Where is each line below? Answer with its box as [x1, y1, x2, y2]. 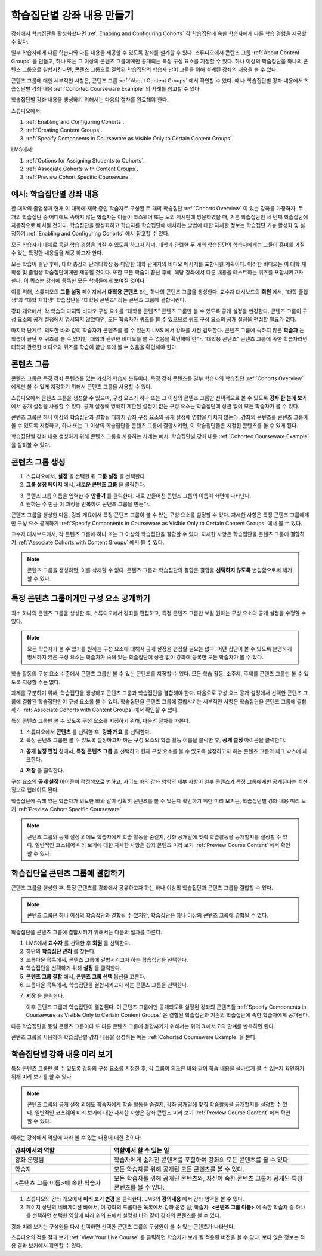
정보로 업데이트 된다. [11, 786, 59, 793]
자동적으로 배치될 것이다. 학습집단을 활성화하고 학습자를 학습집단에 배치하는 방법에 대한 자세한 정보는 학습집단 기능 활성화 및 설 [11, 222, 305, 229]
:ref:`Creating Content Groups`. [26, 126, 103, 134]
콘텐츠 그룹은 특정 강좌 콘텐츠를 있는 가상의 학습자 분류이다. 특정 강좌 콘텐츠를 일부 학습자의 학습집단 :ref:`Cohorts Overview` [11, 375, 304, 382]
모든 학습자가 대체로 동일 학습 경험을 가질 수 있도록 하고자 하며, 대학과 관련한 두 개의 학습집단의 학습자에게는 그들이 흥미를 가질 [11, 241, 305, 248]
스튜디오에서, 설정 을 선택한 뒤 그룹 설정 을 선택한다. [26, 472, 147, 479]
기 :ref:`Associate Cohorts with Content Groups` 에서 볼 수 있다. [11, 539, 165, 546]
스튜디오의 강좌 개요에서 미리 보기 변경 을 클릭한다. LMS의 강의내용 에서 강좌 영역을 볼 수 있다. [26, 1195, 244, 1202]
